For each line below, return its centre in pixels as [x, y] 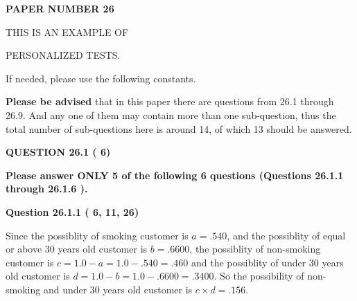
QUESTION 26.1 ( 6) [58, 152]
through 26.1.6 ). [47, 189]
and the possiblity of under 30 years [268, 262]
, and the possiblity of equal [286, 235]
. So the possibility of [259, 276]
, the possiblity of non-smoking [255, 249]
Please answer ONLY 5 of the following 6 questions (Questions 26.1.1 [175, 175]
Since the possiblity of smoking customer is [97, 235]
